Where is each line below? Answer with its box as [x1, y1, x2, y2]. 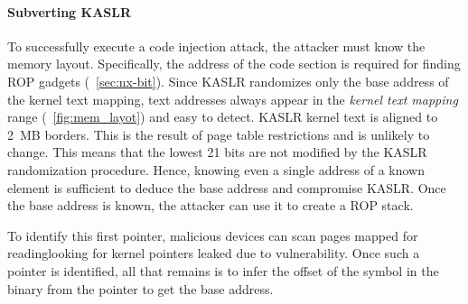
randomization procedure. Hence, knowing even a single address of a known [7, 160, 425, 179]
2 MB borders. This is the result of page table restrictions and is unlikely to [7, 124, 430, 143]
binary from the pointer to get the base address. [7, 279, 274, 298]
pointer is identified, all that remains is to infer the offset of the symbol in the [7, 261, 439, 280]
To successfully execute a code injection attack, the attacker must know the [7, 36, 426, 55]
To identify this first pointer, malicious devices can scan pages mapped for [7, 226, 418, 244]
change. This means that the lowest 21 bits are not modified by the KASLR [7, 143, 427, 161]
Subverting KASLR [7, 2, 132, 21]
